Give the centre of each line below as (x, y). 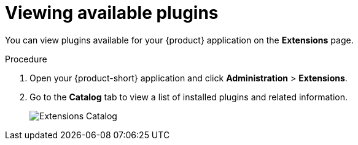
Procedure (26, 59)
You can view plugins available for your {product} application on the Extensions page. (179, 40)
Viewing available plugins (112, 13)
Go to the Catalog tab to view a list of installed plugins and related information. (189, 97)
